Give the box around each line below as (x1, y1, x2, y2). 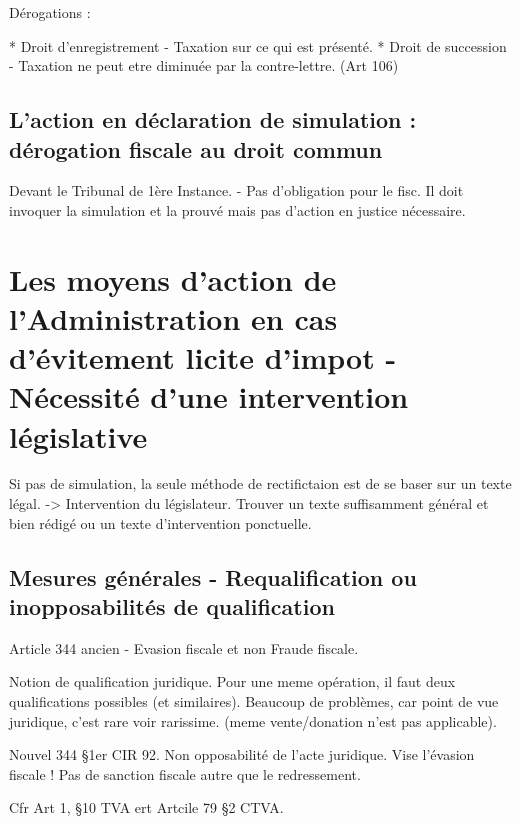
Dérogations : (9, 2, 91, 22)
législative (9, 415, 148, 456)
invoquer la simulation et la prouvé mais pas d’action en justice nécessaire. (9, 199, 466, 220)
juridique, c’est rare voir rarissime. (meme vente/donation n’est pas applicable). (9, 710, 497, 731)
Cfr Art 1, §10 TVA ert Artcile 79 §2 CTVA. (9, 797, 284, 818)
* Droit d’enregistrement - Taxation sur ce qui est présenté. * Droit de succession (9, 35, 507, 56)
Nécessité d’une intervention (9, 376, 409, 417)
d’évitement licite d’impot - (9, 337, 397, 378)
